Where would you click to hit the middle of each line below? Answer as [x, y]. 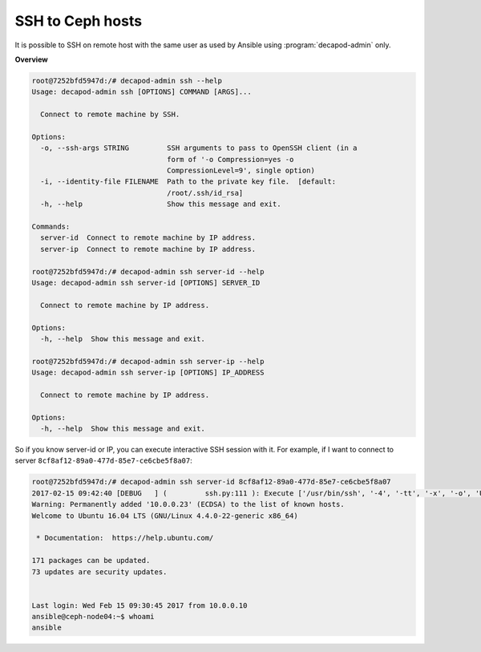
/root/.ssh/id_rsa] [205, 193]
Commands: [51, 227]
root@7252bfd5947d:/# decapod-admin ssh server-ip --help [148, 361]
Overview [31, 59]
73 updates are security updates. [99, 572]
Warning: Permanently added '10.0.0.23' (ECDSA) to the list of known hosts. [188, 504]
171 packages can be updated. [91, 561]
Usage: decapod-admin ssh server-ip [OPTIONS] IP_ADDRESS [148, 373]
